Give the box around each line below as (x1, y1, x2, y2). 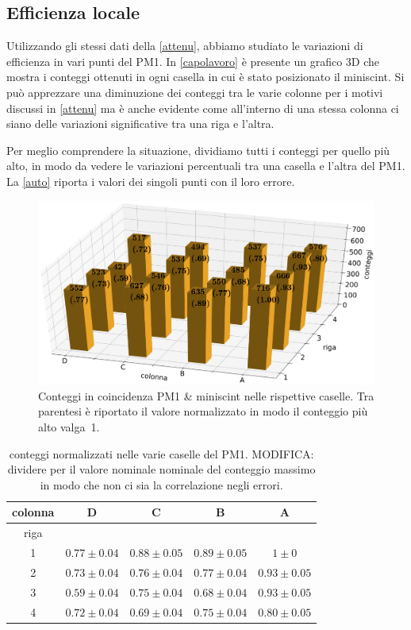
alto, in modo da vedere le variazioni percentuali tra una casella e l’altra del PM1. (6, 157, 405, 174)
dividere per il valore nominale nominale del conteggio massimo (7, 461, 316, 477)
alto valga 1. (38, 419, 100, 435)
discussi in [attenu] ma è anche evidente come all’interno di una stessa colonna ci (6, 99, 399, 116)
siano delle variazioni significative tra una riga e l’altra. (6, 115, 275, 132)
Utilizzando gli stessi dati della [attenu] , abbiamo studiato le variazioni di (6, 37, 363, 54)
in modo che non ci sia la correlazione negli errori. (40, 476, 283, 493)
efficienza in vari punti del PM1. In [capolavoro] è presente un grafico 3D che (6, 52, 380, 69)
